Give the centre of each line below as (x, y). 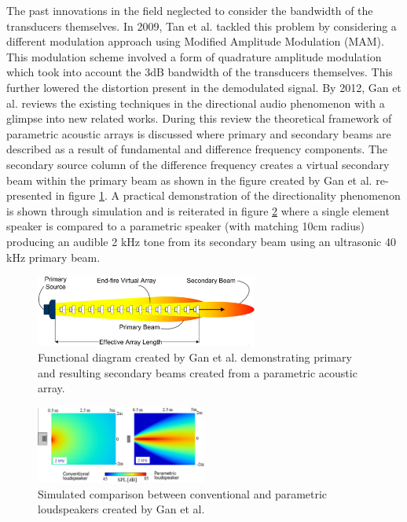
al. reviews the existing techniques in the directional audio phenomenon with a (196, 103)
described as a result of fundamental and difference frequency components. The (197, 149)
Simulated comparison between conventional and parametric (183, 493)
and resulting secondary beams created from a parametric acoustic (198, 372)
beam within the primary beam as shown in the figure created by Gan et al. (189, 180)
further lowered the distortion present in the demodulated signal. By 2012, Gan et (204, 87)
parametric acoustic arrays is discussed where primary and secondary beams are (199, 133)
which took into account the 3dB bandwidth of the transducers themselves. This (200, 72)
